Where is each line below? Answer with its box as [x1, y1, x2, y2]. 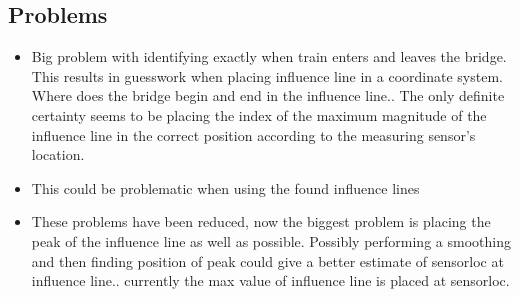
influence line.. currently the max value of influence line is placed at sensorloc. [31, 270, 510, 291]
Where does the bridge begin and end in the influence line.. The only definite [31, 85, 505, 106]
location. [31, 144, 85, 165]
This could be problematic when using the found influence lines [31, 177, 420, 198]
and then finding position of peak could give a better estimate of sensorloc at [31, 250, 504, 271]
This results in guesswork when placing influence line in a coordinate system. [31, 65, 503, 86]
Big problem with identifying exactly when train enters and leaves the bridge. [31, 46, 507, 67]
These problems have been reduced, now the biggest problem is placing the [31, 211, 491, 232]
